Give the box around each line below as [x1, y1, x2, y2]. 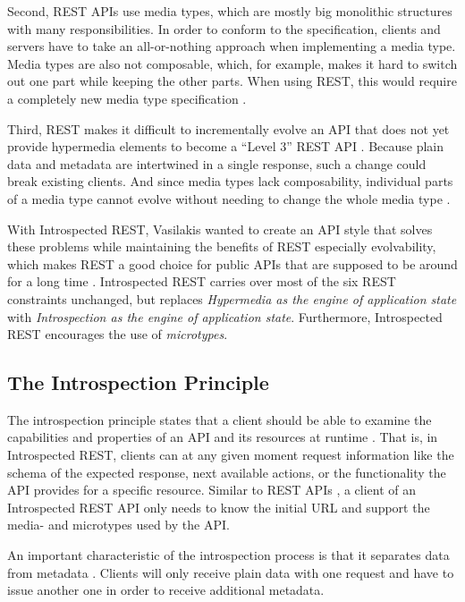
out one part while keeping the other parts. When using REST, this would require [7, 72, 457, 90]
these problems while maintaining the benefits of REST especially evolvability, [7, 237, 436, 256]
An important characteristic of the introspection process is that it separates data [7, 546, 450, 564]
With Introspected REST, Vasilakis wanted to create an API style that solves [7, 219, 433, 238]
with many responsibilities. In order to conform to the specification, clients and [7, 19, 441, 38]
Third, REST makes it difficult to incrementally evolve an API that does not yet [7, 119, 450, 138]
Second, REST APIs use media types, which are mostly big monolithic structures [7, 2, 452, 20]
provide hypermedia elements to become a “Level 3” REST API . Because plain [7, 137, 444, 156]
